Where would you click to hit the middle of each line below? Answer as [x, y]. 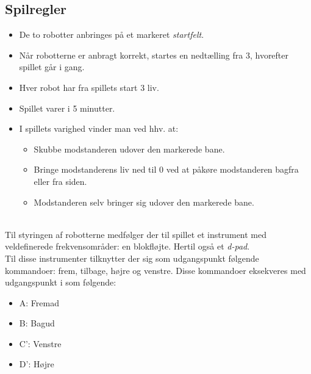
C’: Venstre [40, 343]
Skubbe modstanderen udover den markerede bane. [129, 149]
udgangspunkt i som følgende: [61, 282]
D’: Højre [37, 364]
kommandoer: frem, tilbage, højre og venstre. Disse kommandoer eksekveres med [155, 270]
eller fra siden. [60, 181]
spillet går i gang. [52, 67]
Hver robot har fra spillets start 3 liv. [89, 87]
